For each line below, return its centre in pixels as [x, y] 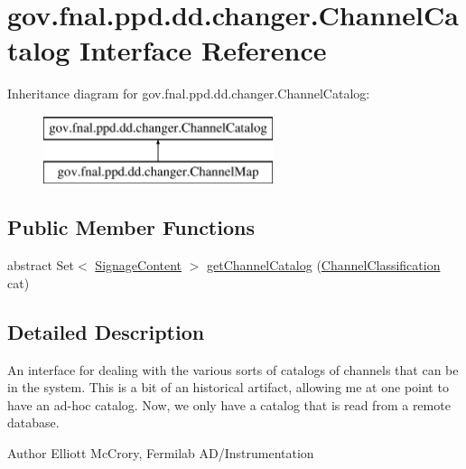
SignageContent [139, 265]
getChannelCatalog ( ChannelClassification [324, 265]
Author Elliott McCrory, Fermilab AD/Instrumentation [161, 453]
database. [33, 422]
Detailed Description [106, 331]
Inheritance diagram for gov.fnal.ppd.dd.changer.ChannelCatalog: [189, 94]
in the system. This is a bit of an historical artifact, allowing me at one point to [228, 387]
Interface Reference [203, 50]
